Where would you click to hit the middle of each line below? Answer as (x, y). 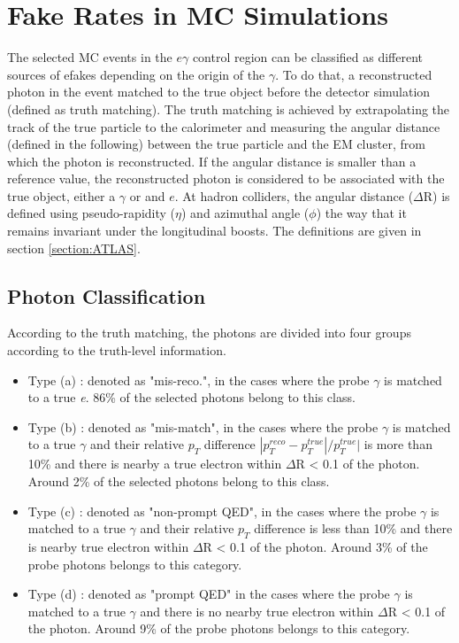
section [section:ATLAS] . (74, 248)
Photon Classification (107, 295)
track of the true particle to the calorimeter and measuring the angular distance (224, 126)
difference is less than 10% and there (353, 528)
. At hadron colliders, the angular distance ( (294, 195)
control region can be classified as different (308, 57)
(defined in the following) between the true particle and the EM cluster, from (216, 144)
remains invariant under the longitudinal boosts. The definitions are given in (214, 231)
